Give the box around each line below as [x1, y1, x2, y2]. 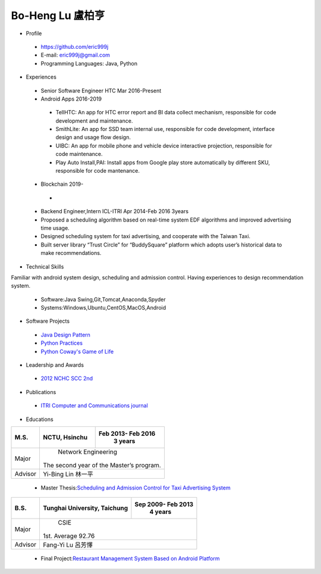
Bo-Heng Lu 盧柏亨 [11, 9, 105, 22]
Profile [26, 30, 42, 37]
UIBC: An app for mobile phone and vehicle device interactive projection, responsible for [55, 142, 273, 149]
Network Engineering [58, 448, 118, 456]
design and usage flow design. [55, 134, 131, 141]
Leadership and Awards [26, 361, 84, 369]
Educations [26, 416, 53, 423]
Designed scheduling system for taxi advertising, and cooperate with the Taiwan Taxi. [40, 233, 251, 240]
